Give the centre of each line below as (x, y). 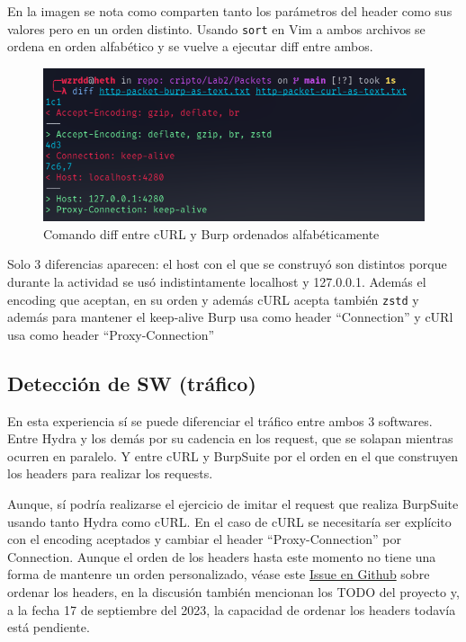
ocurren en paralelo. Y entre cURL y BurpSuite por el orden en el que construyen (233, 455)
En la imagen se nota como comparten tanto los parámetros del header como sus (230, 11)
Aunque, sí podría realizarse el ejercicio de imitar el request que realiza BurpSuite (233, 503)
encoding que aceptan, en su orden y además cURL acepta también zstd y (213, 299)
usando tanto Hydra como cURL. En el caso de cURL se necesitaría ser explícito (229, 521)
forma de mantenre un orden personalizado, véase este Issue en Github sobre (219, 574)
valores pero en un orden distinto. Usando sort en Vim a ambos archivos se (216, 28)
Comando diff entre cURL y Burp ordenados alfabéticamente (211, 233)
